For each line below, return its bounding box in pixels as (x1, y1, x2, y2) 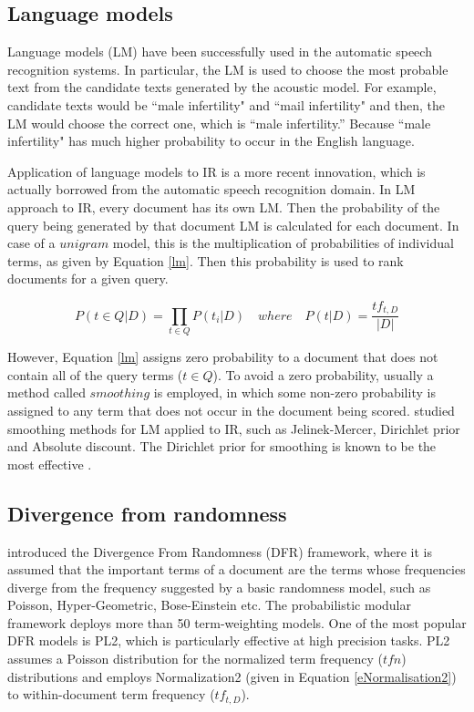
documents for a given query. (7, 269, 169, 288)
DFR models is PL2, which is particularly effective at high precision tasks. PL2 (7, 631, 450, 650)
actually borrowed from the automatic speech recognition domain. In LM (7, 180, 416, 199)
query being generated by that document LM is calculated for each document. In (7, 215, 459, 234)
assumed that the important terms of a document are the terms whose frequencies (7, 560, 466, 579)
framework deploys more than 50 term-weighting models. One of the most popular (7, 613, 467, 632)
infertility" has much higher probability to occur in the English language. (7, 131, 415, 150)
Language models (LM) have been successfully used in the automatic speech (7, 42, 432, 61)
